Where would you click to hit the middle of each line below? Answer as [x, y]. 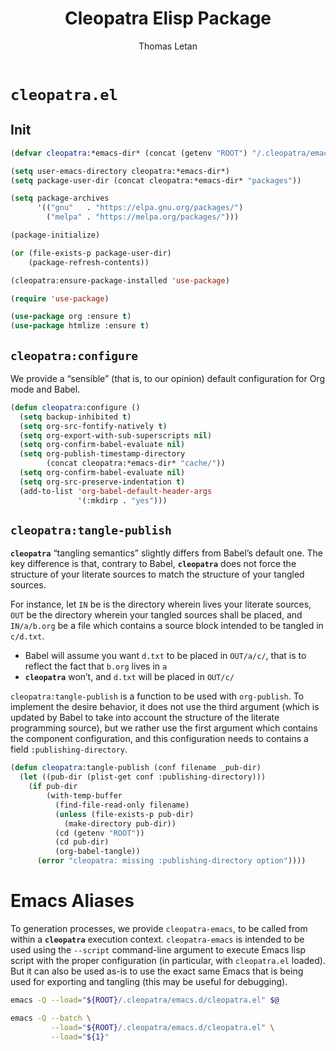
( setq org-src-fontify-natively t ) [93, 426]
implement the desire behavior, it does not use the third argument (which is [165, 707]
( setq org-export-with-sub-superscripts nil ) [116, 435]
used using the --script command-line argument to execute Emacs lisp [158, 949]
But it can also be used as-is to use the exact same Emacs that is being [157, 971]
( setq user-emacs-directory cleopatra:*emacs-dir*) [120, 171]
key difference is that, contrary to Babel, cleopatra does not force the [153, 564]
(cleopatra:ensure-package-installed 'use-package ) [120, 280]
